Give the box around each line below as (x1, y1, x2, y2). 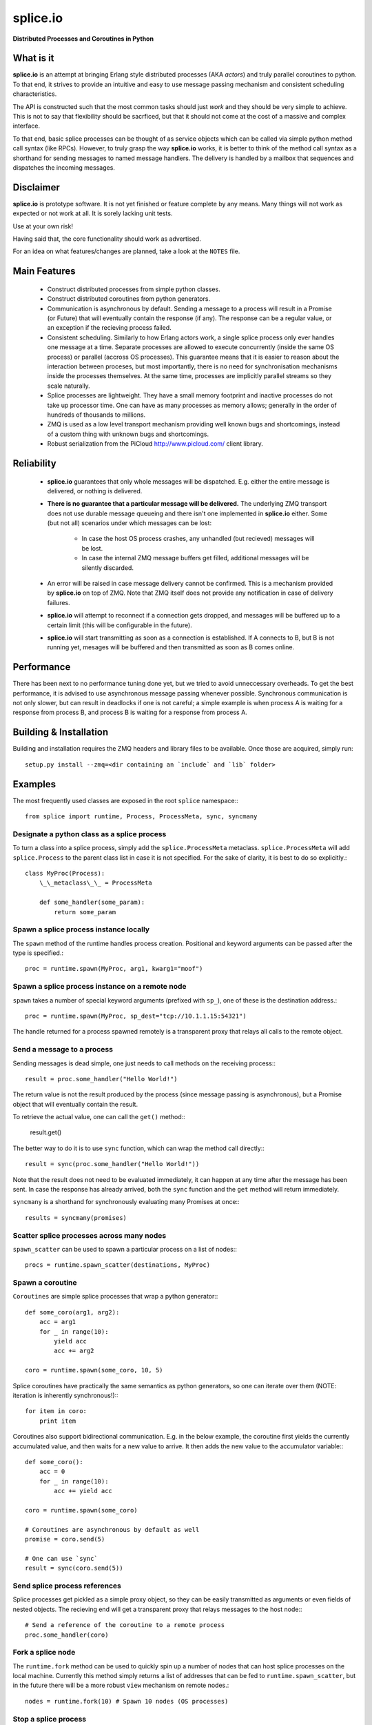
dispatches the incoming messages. (12, 163, 115, 172)
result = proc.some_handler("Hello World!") (25, 1075, 178, 1083)
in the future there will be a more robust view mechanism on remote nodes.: (12, 1681, 229, 1690)
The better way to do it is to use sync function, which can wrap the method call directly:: (12, 1144, 265, 1152)
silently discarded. (81, 563, 134, 572)
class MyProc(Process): (25, 869, 105, 877)
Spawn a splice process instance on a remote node (12, 982, 187, 992)
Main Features (12, 266, 76, 277)
